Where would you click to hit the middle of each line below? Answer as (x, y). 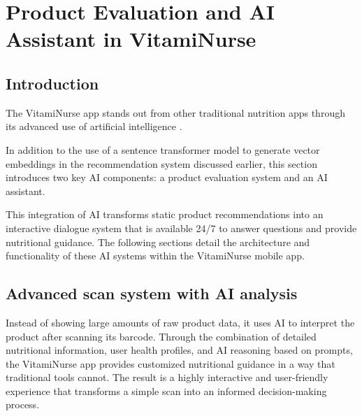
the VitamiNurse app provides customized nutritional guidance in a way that (171, 363)
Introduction (52, 83)
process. (23, 404)
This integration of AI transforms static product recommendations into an (165, 214)
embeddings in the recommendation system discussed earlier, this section (161, 163)
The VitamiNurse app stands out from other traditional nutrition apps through (175, 112)
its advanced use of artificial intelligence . (94, 126)
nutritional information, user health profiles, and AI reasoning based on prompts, (179, 350)
